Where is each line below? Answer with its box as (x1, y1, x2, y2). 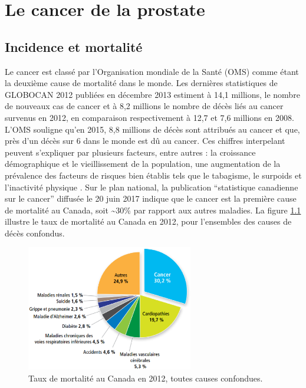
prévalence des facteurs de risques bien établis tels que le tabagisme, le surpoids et (5, 169, 302, 181)
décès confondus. (5, 226, 65, 239)
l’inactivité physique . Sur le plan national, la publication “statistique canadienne (5, 180, 298, 193)
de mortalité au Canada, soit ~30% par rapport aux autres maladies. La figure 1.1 (5, 203, 301, 216)
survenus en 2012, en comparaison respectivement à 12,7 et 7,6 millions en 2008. (5, 111, 294, 123)
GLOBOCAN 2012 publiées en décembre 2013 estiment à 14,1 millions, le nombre (5, 88, 300, 100)
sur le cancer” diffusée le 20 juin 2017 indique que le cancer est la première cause (5, 192, 297, 205)
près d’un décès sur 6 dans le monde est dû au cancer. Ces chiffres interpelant (5, 134, 285, 147)
